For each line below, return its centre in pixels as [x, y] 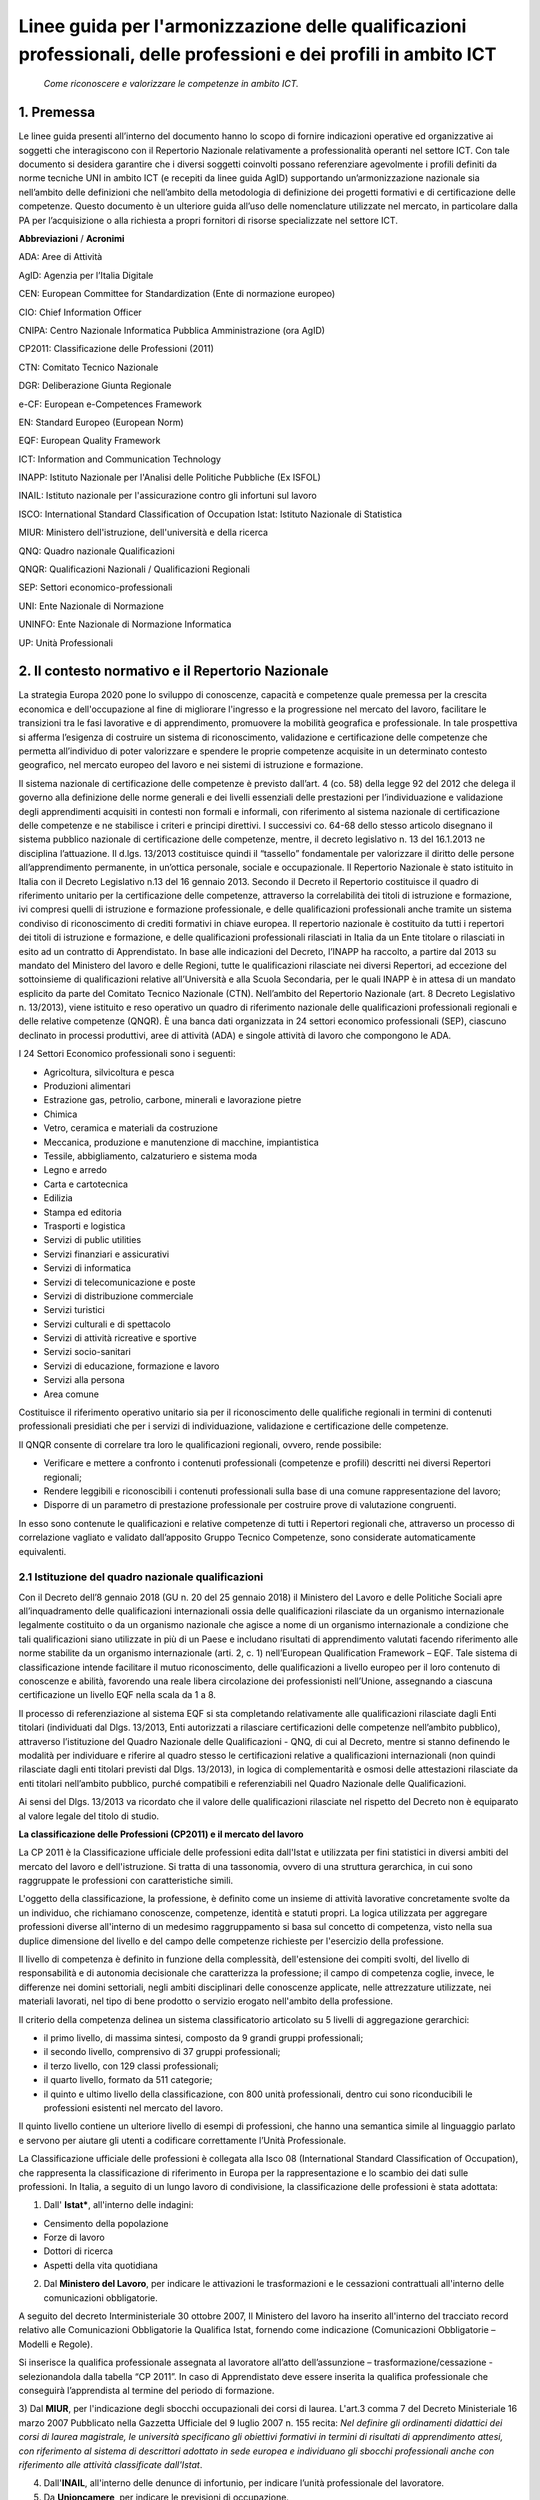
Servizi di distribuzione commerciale [118, 1296]
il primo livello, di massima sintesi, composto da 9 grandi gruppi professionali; [203, 2038]
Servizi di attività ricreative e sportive [120, 1338]
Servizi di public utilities [92, 1240]
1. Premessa [56, 112]
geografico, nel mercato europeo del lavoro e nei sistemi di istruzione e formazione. [191, 765]
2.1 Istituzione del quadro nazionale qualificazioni [141, 1577]
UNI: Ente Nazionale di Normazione [91, 606]
